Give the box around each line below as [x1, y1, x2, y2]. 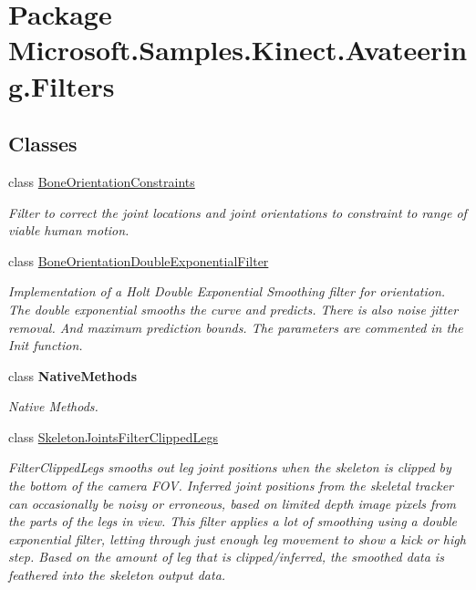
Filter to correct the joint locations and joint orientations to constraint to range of [8, 202, 467, 222]
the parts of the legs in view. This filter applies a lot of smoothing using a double [8, 512, 458, 531]
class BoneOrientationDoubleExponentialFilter [8, 251, 269, 270]
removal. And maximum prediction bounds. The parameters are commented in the [8, 317, 463, 336]
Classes [8, 129, 78, 158]
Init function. [8, 336, 83, 355]
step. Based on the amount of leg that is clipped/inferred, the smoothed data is [8, 547, 444, 566]
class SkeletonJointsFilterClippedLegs [8, 427, 219, 446]
